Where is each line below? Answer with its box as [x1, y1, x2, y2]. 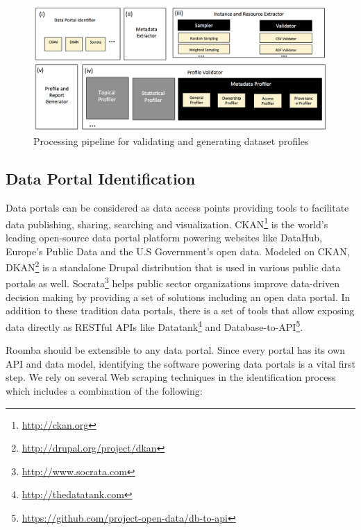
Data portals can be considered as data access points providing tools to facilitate [6, 200, 349, 215]
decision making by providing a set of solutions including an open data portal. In [6, 289, 351, 304]
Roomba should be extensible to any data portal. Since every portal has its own [6, 343, 346, 357]
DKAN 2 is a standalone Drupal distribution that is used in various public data [6, 258, 341, 274]
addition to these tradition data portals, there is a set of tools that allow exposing [6, 303, 355, 318]
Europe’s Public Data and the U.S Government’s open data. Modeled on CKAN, [6, 243, 350, 258]
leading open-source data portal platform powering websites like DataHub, [6, 230, 322, 244]
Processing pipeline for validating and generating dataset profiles [33, 134, 309, 148]
